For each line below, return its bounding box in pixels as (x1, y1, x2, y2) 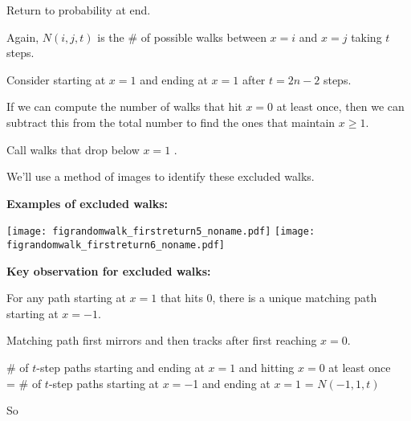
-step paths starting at (48, 374, 160, 391)
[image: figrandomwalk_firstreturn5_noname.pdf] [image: (6, 226, 315, 238)
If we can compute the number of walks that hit (6, 98, 242, 115)
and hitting (238, 359, 295, 376)
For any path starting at (6, 289, 126, 306)
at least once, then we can (276, 98, 405, 115)
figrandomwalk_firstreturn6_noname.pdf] (6, 239, 226, 251)
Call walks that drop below (6, 141, 140, 157)
